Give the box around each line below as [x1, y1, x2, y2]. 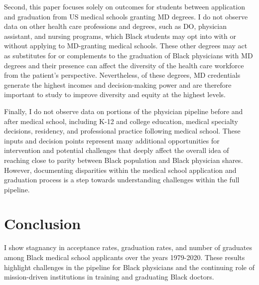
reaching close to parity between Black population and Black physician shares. [4, 154, 243, 165]
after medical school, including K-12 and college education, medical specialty [4, 116, 238, 126]
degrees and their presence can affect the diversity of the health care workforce [4, 60, 244, 70]
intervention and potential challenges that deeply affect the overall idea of [4, 145, 229, 155]
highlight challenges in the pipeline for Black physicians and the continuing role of [4, 262, 255, 272]
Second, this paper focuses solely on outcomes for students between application [4, 1, 245, 11]
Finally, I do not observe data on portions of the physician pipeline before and [4, 106, 243, 116]
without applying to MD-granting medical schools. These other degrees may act [4, 40, 248, 51]
